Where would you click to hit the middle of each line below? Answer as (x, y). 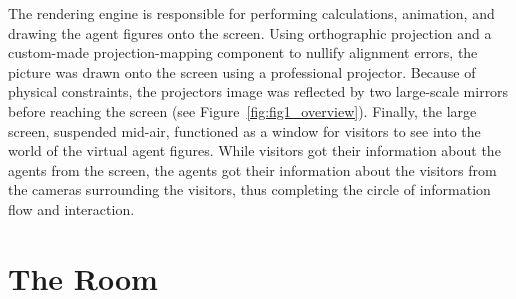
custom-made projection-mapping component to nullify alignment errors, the (243, 52)
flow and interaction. (71, 208)
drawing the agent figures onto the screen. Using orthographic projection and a (250, 32)
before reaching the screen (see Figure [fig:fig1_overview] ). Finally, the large (242, 110)
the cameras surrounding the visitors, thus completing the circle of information (249, 189)
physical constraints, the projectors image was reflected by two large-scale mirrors (258, 91)
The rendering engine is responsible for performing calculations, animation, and (251, 13)
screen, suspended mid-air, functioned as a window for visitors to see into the (244, 130)
